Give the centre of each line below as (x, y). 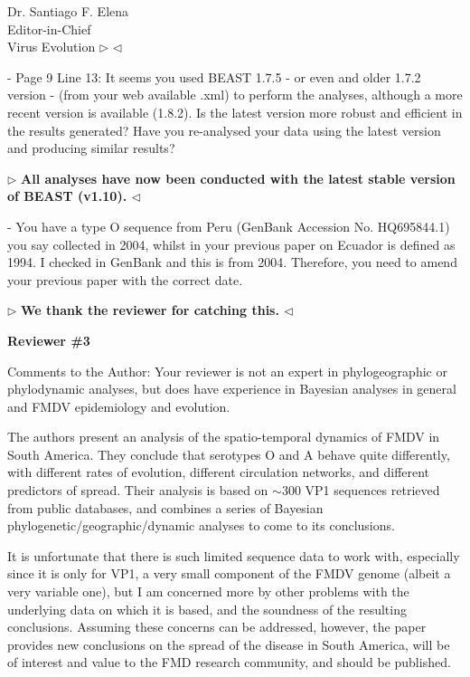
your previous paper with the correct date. (125, 279)
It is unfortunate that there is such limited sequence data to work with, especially (234, 555)
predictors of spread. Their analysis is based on (138, 490)
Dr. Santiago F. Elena (68, 11)
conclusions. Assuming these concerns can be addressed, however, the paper (217, 627)
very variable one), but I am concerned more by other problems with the (208, 591)
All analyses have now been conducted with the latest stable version (238, 178)
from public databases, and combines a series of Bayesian (165, 507)
